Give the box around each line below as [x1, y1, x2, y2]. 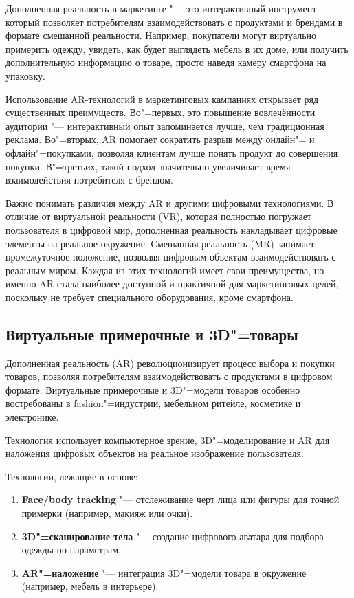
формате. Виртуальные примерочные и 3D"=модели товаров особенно [5, 382, 300, 397]
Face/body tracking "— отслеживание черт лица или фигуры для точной [21, 492, 340, 507]
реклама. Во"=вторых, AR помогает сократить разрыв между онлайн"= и [5, 132, 315, 146]
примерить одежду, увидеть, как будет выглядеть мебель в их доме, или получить [5, 41, 349, 56]
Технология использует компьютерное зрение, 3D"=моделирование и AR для [5, 432, 330, 447]
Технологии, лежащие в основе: [5, 469, 138, 483]
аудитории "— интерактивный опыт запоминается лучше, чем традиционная [5, 118, 324, 133]
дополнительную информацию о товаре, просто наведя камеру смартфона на [5, 55, 327, 69]
